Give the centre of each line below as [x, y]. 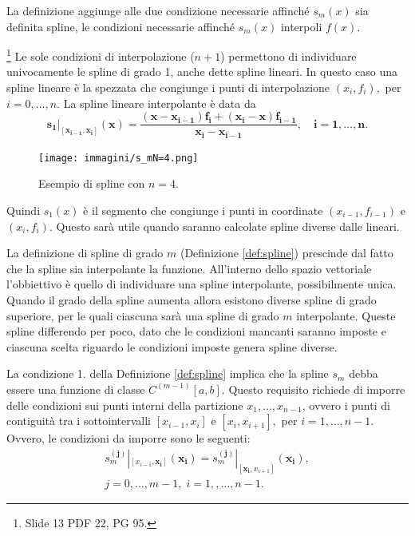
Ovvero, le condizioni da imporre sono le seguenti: [128, 438]
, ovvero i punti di [346, 405]
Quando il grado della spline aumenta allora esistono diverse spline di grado [192, 299]
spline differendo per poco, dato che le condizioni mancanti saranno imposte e [196, 331]
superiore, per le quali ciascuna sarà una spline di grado [143, 315]
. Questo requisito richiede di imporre [313, 389]
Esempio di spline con [92, 183]
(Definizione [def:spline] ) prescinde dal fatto [287, 253]
